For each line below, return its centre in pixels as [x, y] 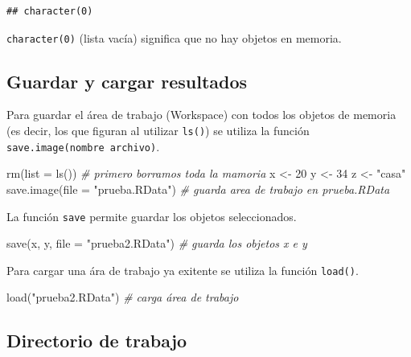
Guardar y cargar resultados [127, 81]
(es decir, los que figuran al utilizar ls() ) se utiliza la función [158, 131]
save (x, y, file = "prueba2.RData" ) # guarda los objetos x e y [157, 243]
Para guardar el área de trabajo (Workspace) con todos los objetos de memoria [201, 115]
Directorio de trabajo [97, 341]
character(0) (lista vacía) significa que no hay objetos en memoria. [174, 37]
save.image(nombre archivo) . [83, 146]
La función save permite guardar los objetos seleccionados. [152, 216]
